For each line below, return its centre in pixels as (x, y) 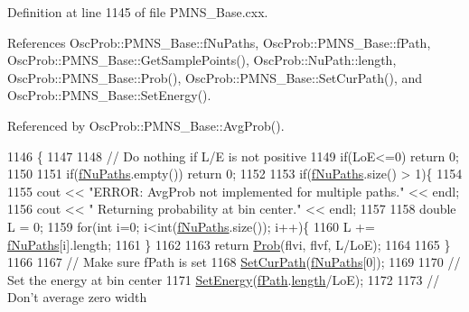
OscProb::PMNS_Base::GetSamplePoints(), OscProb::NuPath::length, (202, 60)
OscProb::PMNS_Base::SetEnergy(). (109, 95)
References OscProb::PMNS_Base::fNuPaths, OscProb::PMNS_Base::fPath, (219, 42)
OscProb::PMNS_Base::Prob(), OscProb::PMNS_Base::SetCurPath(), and (215, 77)
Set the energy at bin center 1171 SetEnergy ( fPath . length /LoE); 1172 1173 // (224, 279)
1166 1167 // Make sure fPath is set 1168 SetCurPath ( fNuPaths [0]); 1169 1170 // (234, 262)
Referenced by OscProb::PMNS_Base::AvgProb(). (146, 125)
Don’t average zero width (77, 297)
